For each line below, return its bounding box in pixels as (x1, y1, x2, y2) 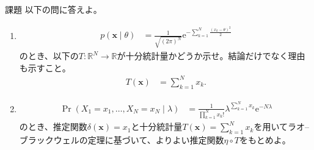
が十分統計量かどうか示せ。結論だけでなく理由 (117, 49, 305, 62)
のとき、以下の (19, 49, 79, 62)
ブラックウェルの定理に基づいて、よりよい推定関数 (19, 134, 224, 146)
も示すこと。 (19, 61, 71, 74)
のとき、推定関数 (19, 120, 87, 133)
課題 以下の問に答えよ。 (5, 3, 102, 15)
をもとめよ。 (239, 134, 291, 146)
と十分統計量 (131, 120, 183, 133)
